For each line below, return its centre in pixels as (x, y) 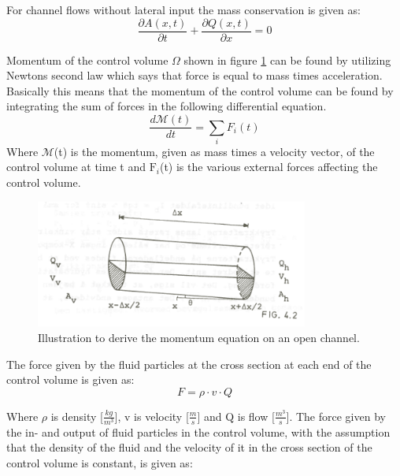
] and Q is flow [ (236, 416)
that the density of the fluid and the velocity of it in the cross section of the (189, 447)
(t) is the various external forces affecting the (269, 167)
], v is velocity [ (152, 416)
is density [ (77, 416)
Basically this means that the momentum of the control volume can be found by (200, 90)
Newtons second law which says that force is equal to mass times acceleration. (194, 75)
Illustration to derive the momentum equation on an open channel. (199, 337)
